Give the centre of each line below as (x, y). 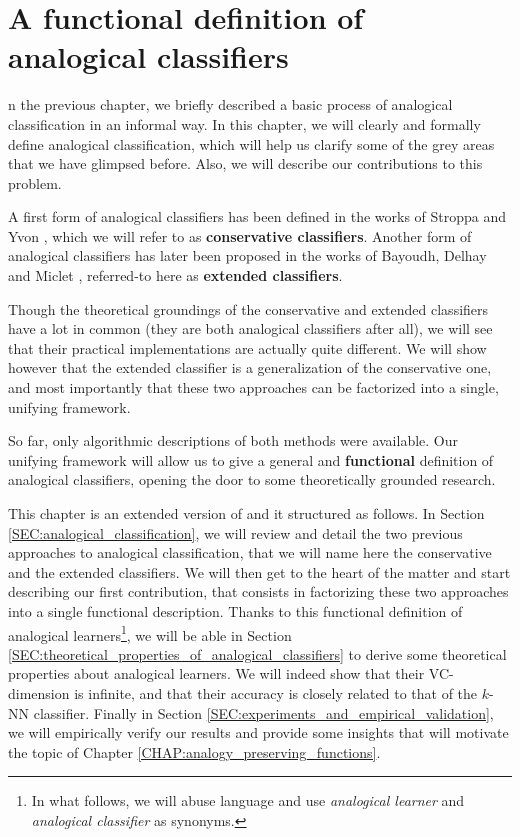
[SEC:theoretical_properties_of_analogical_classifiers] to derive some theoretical (257, 653)
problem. (35, 182)
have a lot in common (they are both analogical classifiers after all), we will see (250, 328)
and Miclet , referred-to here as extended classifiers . (175, 275)
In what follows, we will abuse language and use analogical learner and (248, 800)
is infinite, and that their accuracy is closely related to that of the (276, 693)
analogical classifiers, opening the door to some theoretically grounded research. (252, 479)
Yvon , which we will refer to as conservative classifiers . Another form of (240, 235)
